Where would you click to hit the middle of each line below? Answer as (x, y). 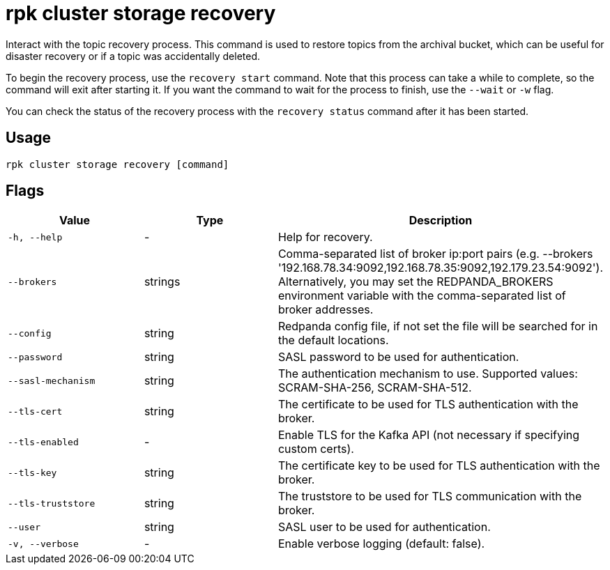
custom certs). (316, 449)
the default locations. (333, 340)
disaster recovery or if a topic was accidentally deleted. (133, 56)
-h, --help (35, 237)
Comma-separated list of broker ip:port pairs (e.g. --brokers (435, 254)
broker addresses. (326, 310)
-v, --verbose (43, 544)
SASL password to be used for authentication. (398, 357)
